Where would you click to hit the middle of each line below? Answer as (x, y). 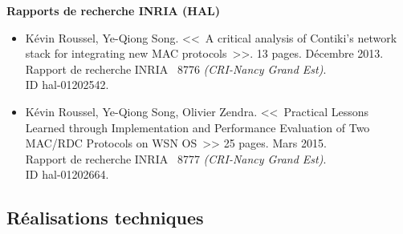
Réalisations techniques (105, 218)
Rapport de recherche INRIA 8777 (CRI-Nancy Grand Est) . (176, 158)
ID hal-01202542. (67, 85)
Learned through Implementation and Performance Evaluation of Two (197, 127)
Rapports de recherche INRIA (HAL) (114, 10)
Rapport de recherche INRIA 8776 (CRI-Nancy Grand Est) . (176, 69)
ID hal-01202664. (67, 174)
